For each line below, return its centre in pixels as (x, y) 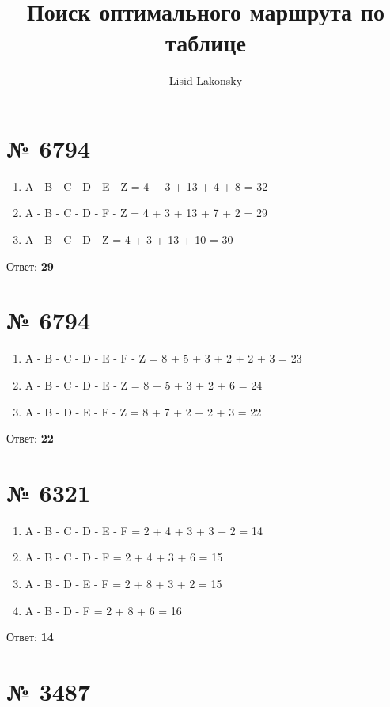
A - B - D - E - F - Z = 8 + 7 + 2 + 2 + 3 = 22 (143, 411)
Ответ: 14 (30, 637)
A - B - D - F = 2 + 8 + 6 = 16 (103, 610)
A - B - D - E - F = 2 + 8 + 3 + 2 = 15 (123, 584)
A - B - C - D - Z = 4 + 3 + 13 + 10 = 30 (129, 239)
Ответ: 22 (30, 438)
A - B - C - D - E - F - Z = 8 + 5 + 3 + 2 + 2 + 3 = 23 (163, 358)
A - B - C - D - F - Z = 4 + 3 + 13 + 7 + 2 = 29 (146, 213)
